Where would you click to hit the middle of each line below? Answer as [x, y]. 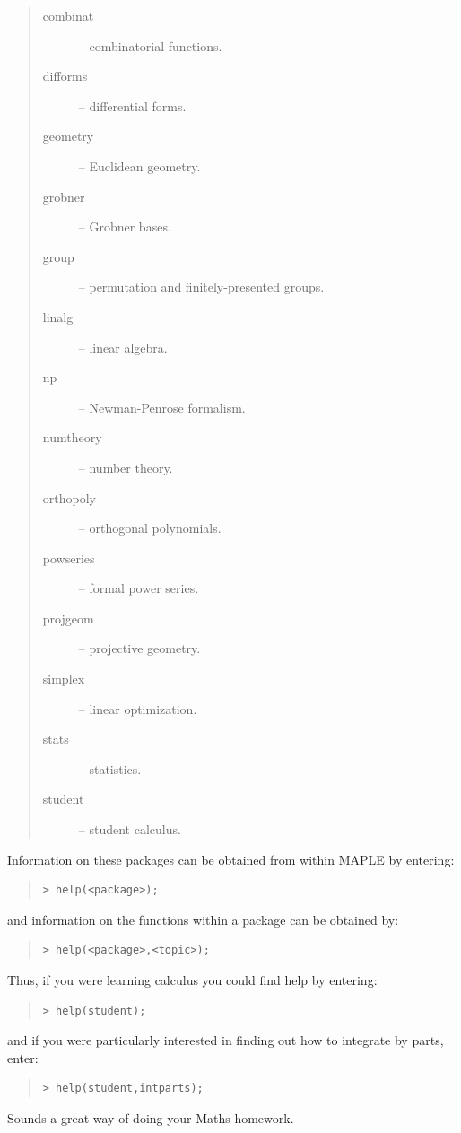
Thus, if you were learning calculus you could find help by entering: [192, 980]
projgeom [68, 618]
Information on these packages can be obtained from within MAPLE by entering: [231, 859]
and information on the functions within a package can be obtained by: [203, 919]
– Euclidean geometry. [139, 166]
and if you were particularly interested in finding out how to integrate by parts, [226, 1040]
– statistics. [110, 768]
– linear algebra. [123, 347]
